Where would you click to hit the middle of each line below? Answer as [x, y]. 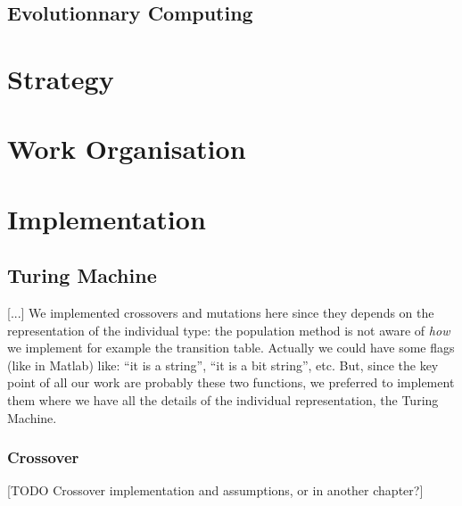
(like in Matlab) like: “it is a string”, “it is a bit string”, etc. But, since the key [223, 365]
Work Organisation [127, 149]
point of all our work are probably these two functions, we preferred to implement [231, 382]
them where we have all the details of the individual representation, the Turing [223, 400]
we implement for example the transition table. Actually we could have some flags [231, 348]
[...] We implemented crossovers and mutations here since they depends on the [221, 313]
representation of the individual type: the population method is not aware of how [229, 330]
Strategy [61, 78]
